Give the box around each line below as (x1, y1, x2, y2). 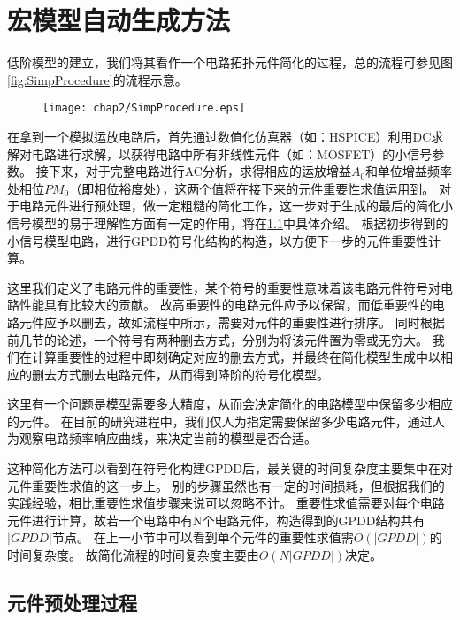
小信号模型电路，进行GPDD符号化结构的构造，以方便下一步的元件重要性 (7, 231, 428, 249)
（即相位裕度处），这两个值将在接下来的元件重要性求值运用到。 (69, 179, 435, 197)
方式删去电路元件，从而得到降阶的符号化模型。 (56, 364, 329, 383)
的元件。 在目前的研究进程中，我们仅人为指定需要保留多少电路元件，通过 (7, 411, 433, 430)
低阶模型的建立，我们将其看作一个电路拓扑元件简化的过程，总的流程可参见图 (7, 53, 453, 72)
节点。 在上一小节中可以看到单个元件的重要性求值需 (51, 528, 354, 547)
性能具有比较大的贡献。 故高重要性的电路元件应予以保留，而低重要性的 (19, 295, 433, 314)
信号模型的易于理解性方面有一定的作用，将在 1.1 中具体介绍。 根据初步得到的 (7, 213, 448, 232)
